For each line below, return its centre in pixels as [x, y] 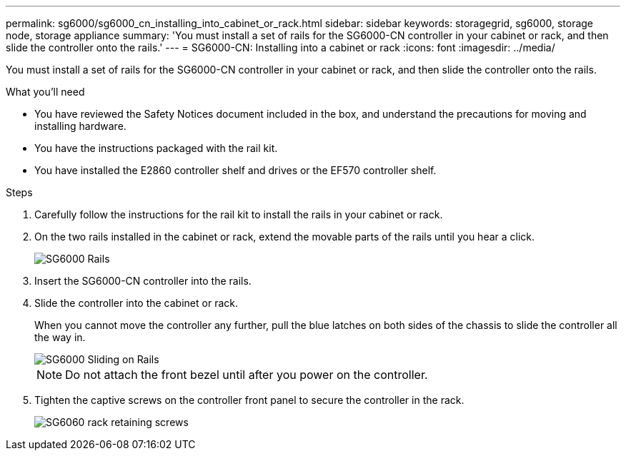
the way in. [60, 337]
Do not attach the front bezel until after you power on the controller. [247, 375]
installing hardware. [80, 126]
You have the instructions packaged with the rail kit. [156, 148]
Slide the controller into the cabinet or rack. [136, 303]
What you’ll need [45, 92]
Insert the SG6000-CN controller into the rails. [143, 281]
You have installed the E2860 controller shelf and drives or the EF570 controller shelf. [235, 170]
